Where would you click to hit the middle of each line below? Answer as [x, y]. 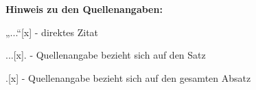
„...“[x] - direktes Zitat [52, 32]
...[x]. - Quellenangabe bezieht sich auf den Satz [106, 55]
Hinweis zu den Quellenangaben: [84, 9]
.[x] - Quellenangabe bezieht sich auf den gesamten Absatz [128, 77]
